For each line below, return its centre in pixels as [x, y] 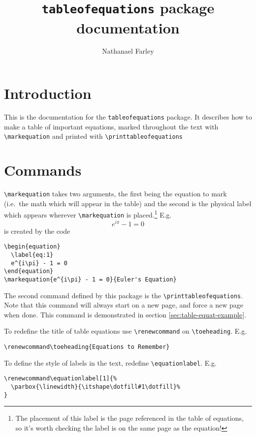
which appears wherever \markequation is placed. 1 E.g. [88, 214]
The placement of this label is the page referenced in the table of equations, [129, 418]
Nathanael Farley [128, 51]
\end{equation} [29, 271]
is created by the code [37, 231]
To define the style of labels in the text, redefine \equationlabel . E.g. [110, 362]
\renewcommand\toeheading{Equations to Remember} [87, 347]
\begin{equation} [32, 247]
